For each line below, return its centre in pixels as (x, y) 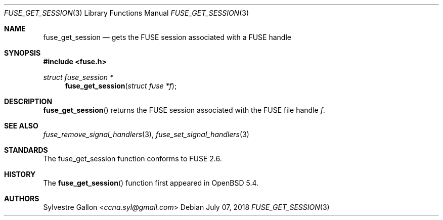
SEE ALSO (21, 126)
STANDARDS (26, 150)
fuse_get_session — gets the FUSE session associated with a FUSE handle (167, 37)
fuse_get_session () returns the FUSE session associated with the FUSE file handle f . (184, 110)
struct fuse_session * (78, 77)
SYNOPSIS (23, 53)
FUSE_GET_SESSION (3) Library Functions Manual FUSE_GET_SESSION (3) (127, 13)
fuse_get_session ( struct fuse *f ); (121, 86)
